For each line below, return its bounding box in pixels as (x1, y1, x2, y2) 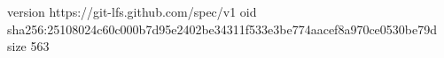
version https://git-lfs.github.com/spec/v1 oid (7, 3, 257, 20)
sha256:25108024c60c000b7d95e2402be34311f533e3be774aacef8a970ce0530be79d (7, 19, 438, 38)
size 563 (7, 37, 50, 55)
